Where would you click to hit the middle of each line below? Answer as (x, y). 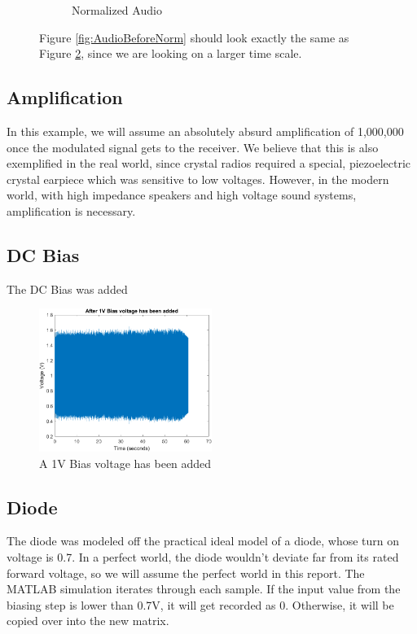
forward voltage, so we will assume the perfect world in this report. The (186, 573)
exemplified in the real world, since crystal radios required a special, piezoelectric (209, 163)
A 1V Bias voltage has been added (125, 463)
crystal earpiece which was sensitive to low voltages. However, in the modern (198, 179)
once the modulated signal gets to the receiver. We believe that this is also (193, 147)
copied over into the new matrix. (88, 621)
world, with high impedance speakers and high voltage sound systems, (182, 195)
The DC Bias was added (67, 289)
